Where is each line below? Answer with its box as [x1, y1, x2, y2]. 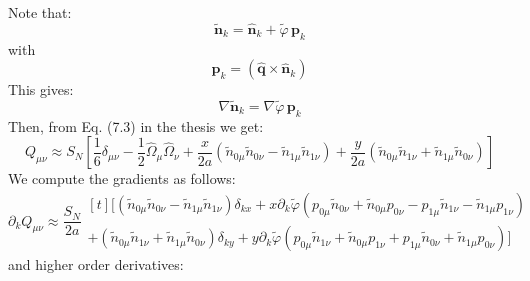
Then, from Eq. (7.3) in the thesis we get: [8, 115, 264, 136]
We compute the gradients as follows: [8, 168, 236, 189]
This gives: [8, 79, 74, 100]
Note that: [8, 2, 72, 22]
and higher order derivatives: [8, 254, 184, 275]
